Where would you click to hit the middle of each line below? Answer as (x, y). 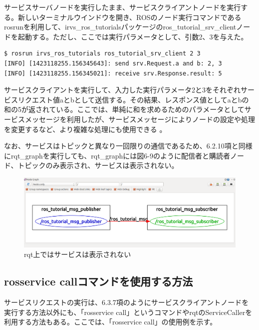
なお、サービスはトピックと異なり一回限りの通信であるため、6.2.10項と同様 (128, 146)
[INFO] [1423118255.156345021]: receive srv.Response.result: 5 (113, 73)
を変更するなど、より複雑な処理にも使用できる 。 (85, 129)
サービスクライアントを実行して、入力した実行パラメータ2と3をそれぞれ (122, 90)
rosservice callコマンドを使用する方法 (99, 281)
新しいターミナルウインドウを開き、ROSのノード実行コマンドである (129, 17)
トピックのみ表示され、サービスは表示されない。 (98, 165)
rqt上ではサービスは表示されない (78, 254)
